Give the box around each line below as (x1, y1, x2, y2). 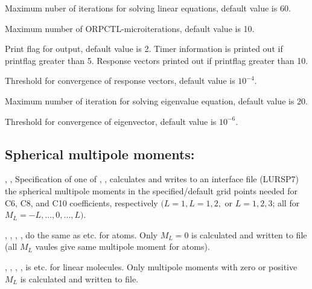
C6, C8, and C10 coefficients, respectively (5, 196, 158, 209)
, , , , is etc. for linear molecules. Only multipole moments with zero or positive (5, 260, 298, 273)
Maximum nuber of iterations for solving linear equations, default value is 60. (5, 2, 291, 14)
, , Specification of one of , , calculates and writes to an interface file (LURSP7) (5, 173, 299, 185)
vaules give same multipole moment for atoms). (35, 240, 210, 253)
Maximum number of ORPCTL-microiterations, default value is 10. (5, 22, 255, 34)
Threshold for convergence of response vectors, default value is (5, 74, 235, 87)
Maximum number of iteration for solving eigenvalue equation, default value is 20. (5, 94, 308, 107)
